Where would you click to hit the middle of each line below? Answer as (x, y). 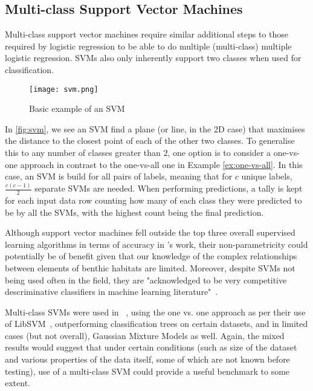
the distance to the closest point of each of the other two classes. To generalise (150, 141)
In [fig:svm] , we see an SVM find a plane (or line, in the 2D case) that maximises (155, 128)
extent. (18, 383)
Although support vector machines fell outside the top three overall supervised (150, 232)
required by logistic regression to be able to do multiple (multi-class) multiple (148, 46)
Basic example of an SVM (77, 108)
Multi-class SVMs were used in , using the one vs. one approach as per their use (155, 312)
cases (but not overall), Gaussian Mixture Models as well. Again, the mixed (145, 335)
